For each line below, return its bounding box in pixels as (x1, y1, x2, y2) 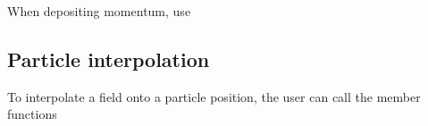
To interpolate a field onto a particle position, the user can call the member (7, 87, 421, 105)
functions (7, 105, 57, 123)
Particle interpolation (7, 45, 210, 72)
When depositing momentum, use (7, 2, 191, 20)
